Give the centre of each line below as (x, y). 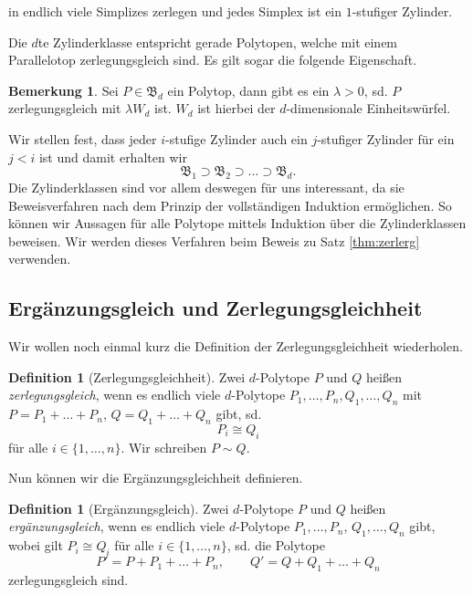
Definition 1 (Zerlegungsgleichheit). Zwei (127, 376)
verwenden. (40, 259)
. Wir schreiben (164, 447)
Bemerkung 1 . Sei (63, 90)
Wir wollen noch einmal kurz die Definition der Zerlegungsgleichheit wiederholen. (236, 346)
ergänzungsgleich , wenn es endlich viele (117, 526)
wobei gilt (36, 545)
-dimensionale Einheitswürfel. (368, 108)
